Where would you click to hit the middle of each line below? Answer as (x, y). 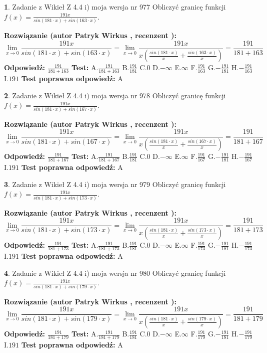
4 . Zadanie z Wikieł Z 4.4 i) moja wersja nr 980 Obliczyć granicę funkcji (115, 273)
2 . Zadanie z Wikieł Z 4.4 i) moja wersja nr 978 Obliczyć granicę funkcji (115, 95)
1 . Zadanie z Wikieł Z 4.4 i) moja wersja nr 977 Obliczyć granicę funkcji (115, 7)
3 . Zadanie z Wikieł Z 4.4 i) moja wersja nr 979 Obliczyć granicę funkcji (115, 184)
